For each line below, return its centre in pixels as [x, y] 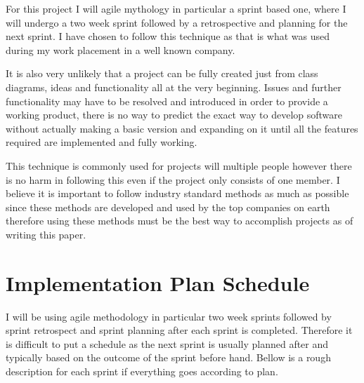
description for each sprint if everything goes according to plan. [142, 371]
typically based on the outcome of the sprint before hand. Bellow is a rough [168, 357]
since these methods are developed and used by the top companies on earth [168, 207]
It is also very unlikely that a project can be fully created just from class [162, 73]
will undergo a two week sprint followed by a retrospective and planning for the [177, 22]
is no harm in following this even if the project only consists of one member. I [173, 179]
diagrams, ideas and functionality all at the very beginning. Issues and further [174, 87]
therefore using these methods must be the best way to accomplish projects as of [180, 221]
